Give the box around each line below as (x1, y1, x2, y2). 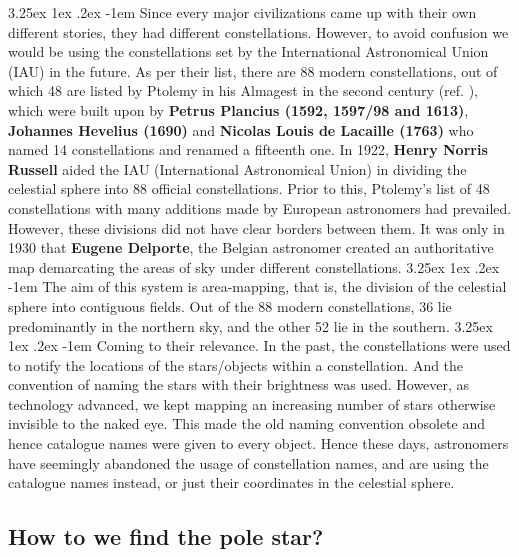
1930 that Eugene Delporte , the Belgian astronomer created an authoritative (8, 237, 494, 258)
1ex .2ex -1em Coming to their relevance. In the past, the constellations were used (8, 335, 511, 356)
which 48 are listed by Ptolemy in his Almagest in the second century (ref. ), (8, 80, 478, 101)
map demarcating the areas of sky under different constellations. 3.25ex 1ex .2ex (8, 256, 500, 277)
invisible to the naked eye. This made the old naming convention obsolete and (8, 413, 485, 434)
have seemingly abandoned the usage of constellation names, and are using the (8, 452, 489, 473)
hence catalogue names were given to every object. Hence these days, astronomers (8, 433, 509, 454)
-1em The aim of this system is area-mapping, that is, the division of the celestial (8, 276, 507, 297)
